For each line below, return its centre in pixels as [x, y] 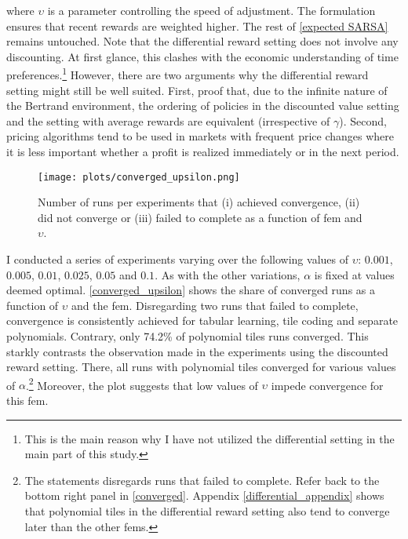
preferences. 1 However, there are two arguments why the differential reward [188, 74]
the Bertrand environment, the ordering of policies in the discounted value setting [203, 106]
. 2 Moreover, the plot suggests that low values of [142, 384]
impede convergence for [327, 385]
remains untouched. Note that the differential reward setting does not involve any [202, 41]
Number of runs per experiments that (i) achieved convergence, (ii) [199, 202]
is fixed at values [354, 274]
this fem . [27, 401]
